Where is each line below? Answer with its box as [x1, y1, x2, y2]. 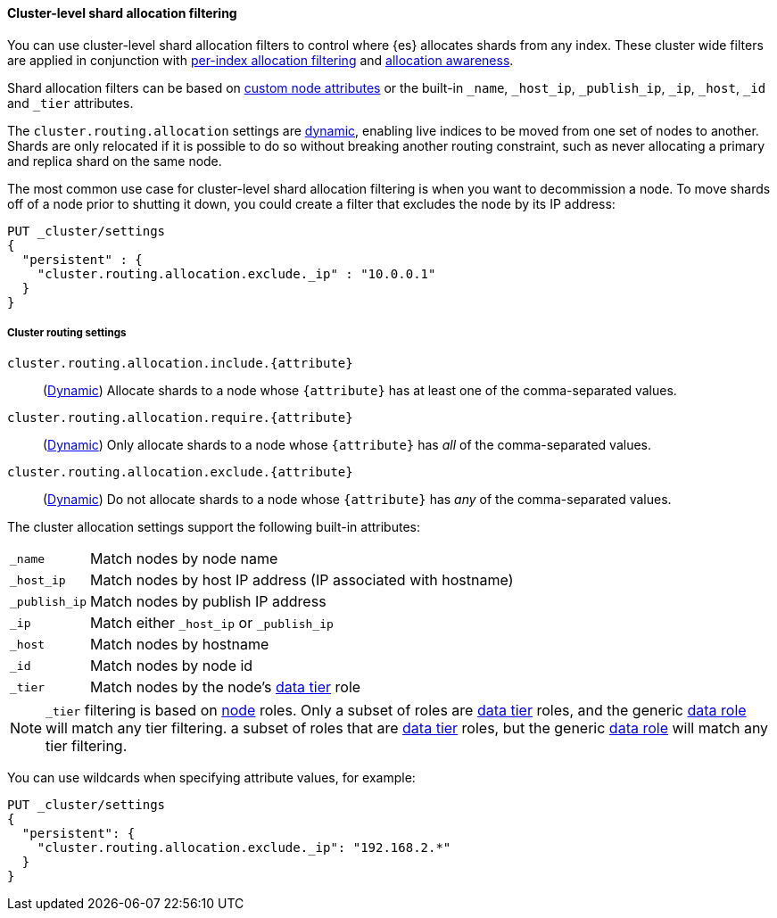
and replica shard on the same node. [7, 153, 222, 169]
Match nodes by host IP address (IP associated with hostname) [90, 571, 514, 590]
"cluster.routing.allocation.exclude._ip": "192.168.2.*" [37, 840, 451, 856]
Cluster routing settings [7, 327, 127, 339]
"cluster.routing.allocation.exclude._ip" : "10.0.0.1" [37, 266, 436, 281]
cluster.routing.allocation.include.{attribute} [7, 356, 353, 371]
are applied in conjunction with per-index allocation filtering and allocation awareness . [7, 52, 514, 68]
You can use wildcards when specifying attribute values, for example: [7, 770, 416, 786]
